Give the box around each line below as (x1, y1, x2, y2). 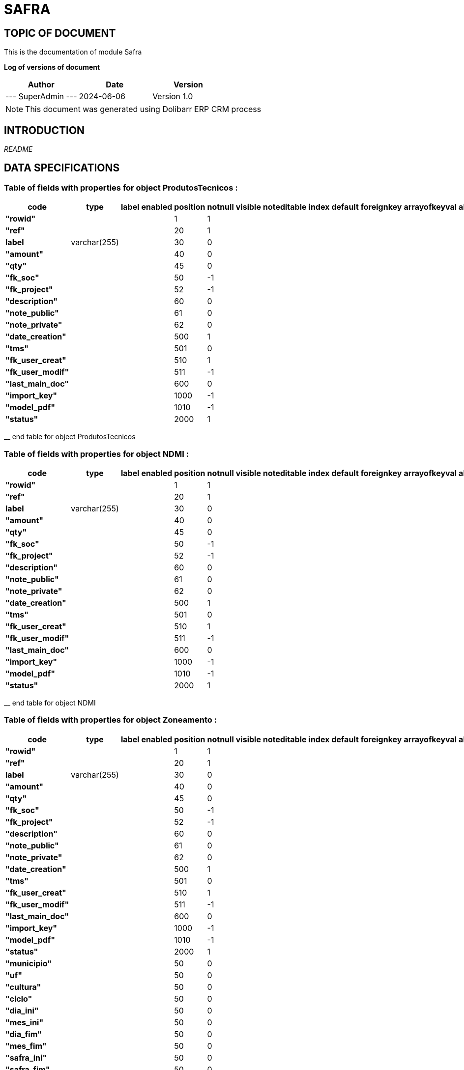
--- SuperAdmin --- (5, 91, 77, 102)
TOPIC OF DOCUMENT (4, 27, 116, 39)
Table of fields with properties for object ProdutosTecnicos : (4, 182, 238, 193)
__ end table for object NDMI (4, 698, 96, 707)
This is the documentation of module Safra (4, 48, 142, 56)
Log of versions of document (4, 63, 100, 72)
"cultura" (5, 982, 41, 992)
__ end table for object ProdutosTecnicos (4, 432, 136, 441)
